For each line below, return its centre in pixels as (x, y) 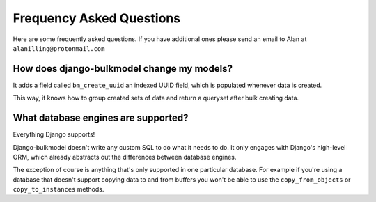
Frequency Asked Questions (97, 18)
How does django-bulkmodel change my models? (123, 69)
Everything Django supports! (54, 134)
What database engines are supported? (101, 118)
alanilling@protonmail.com (59, 48)
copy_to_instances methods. (58, 189)
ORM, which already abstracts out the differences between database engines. (125, 157)
